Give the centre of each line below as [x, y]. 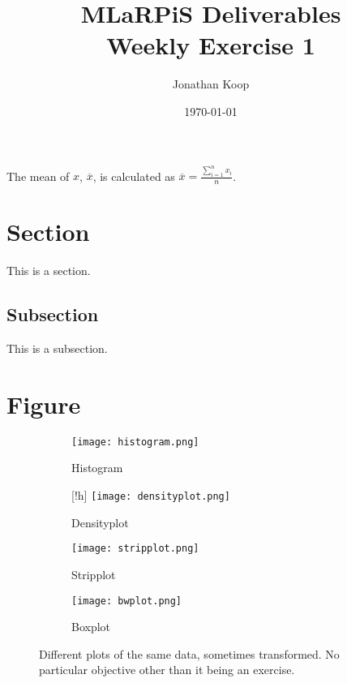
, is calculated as [134, 176]
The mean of [38, 176]
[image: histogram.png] [135, 442]
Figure [44, 404]
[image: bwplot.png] [127, 601]
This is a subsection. [57, 348]
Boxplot [91, 627]
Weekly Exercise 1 [211, 45]
